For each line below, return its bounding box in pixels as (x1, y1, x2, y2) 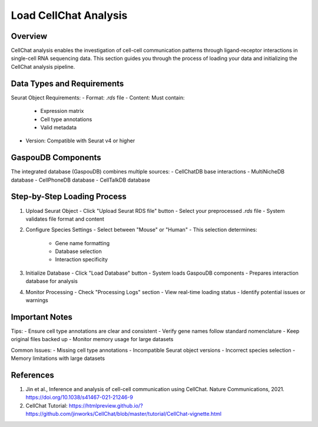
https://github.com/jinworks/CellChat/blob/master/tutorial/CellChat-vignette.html (25, 411, 222, 418)
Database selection (55, 248, 102, 255)
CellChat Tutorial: (25, 402, 68, 409)
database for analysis (25, 278, 78, 285)
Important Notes (11, 312, 73, 322)
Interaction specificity (55, 256, 108, 263)
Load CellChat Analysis (11, 9, 128, 22)
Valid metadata (40, 124, 77, 131)
